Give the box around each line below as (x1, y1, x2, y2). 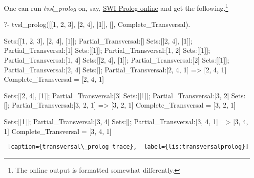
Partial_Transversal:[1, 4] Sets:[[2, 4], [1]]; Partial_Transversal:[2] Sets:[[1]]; (4, 55, 229, 65)
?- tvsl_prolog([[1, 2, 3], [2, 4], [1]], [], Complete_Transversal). (4, 19, 190, 29)
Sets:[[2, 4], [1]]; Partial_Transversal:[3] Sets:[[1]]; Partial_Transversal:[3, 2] (4, 90, 229, 100)
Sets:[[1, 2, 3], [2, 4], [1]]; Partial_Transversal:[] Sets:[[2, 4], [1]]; (4, 35, 193, 45)
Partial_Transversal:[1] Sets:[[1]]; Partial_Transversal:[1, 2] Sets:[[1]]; (4, 45, 210, 55)
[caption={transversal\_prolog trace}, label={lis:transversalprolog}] (7, 143, 249, 151)
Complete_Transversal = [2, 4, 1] (4, 74, 104, 84)
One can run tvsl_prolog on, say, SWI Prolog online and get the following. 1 (4, 1, 229, 13)
